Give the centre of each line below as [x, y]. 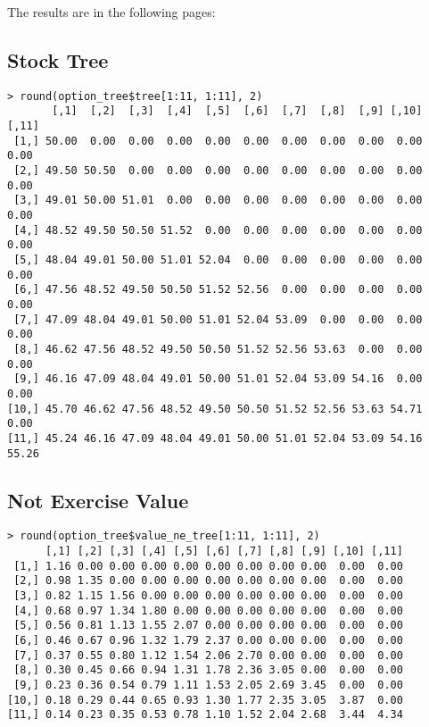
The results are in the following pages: [111, 12]
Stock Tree [58, 59]
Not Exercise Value [98, 500]
